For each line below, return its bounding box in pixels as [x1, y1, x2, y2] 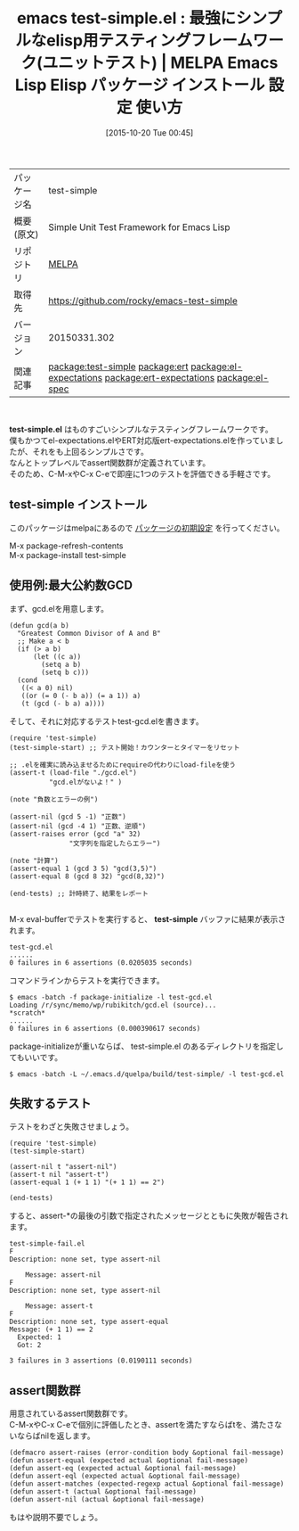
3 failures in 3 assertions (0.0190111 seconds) [9, 1356, 193, 1365]
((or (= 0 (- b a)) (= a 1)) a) [20, 691, 141, 700]
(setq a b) [41, 660, 82, 669]
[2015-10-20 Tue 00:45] [105, 127, 194, 138]
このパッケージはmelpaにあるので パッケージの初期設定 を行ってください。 [9, 523, 285, 533]
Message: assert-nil [25, 1271, 101, 1280]
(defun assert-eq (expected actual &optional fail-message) [9, 1464, 238, 1473]
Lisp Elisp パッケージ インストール [14, 75, 265, 95]
